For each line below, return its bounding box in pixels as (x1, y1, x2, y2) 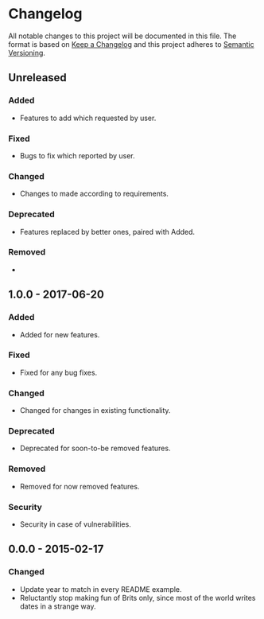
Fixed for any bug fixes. (19, 368, 98, 377)
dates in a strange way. (19, 601, 97, 611)
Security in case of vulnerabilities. (19, 519, 131, 529)
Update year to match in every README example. (19, 584, 182, 594)
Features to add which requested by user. (19, 113, 157, 123)
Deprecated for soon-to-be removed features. (19, 443, 171, 454)
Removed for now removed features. (19, 481, 140, 491)
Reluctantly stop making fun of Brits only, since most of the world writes (19, 593, 256, 602)
